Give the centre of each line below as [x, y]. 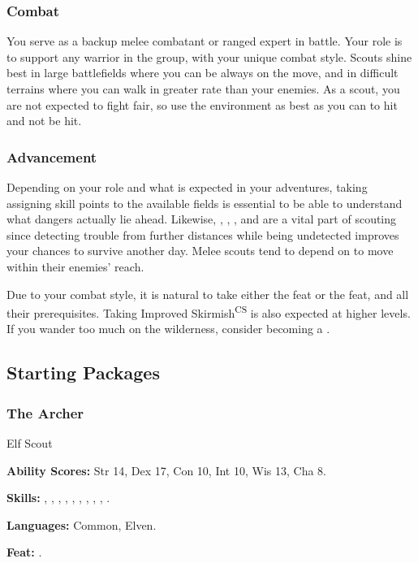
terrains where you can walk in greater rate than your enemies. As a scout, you [203, 89]
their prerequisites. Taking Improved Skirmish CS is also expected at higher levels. [209, 312]
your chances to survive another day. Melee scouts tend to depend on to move [200, 251]
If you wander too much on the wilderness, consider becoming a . [168, 329]
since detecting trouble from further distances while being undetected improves [203, 234]
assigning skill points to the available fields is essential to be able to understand [205, 203]
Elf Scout [30, 443]
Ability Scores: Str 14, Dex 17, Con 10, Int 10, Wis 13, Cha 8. [166, 470]
